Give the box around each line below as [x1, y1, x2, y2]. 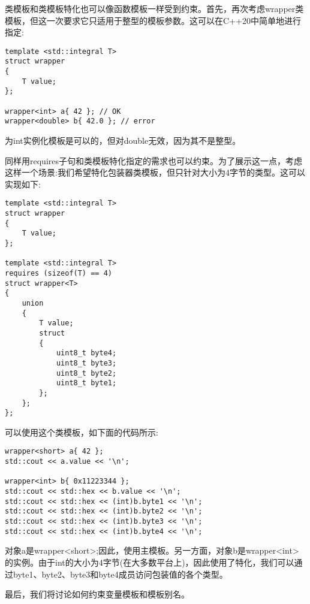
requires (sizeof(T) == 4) [5, 269, 112, 277]
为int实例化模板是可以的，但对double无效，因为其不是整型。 [5, 134, 241, 147]
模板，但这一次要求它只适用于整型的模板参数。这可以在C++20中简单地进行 [5, 14, 301, 26]
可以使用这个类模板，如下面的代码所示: [5, 425, 158, 438]
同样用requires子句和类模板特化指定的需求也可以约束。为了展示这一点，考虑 [5, 154, 302, 167]
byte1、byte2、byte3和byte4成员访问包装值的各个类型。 [13, 567, 228, 580]
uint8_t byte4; [56, 349, 117, 358]
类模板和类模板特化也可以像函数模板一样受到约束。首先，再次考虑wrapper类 [5, 2, 304, 14]
